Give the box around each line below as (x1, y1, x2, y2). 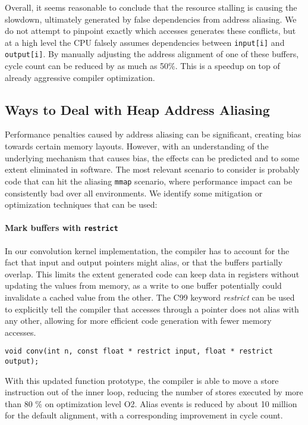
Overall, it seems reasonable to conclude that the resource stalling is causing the (5, 1, 297, 13)
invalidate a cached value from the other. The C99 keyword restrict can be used (5, 290, 295, 303)
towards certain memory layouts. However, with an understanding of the (5, 140, 269, 152)
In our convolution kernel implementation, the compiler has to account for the (5, 244, 290, 257)
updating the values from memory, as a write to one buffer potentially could (5, 279, 282, 292)
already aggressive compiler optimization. (5, 71, 155, 83)
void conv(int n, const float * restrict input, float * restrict (5, 347, 274, 356)
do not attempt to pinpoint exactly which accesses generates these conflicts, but (5, 24, 296, 37)
